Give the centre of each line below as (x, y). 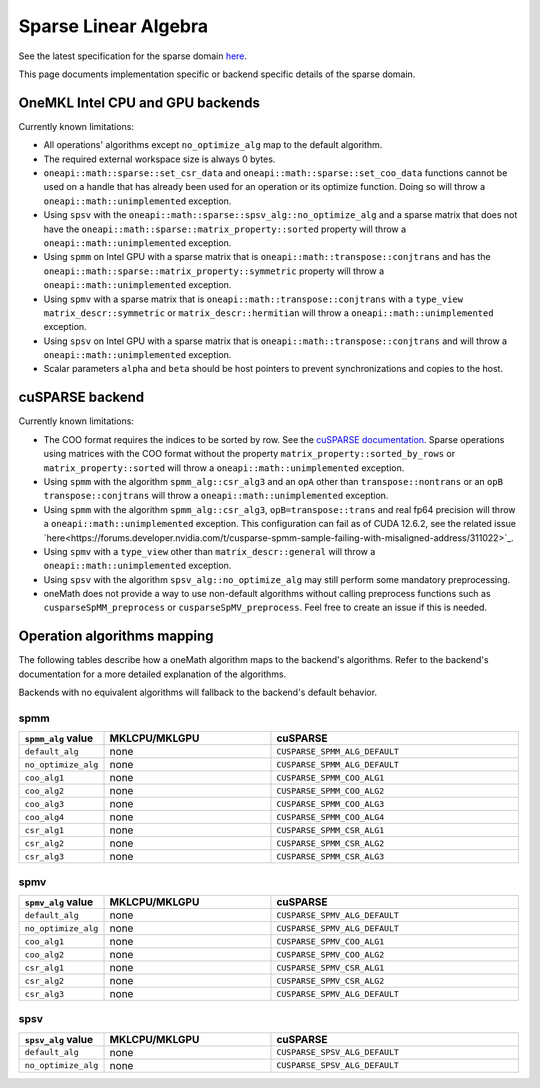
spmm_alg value (59, 738)
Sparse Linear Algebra (113, 26)
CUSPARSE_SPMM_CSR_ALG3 (330, 856)
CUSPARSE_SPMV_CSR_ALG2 (330, 980)
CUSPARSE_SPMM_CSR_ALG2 (330, 843)
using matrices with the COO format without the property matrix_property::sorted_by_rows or (249, 454)
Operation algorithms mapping (116, 636)
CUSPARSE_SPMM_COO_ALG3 (330, 803)
